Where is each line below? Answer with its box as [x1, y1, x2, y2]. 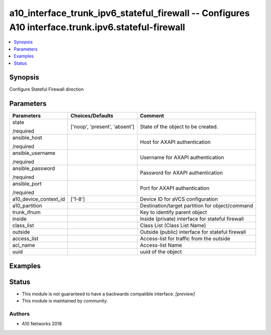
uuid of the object [140, 248, 182, 255]
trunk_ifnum [12, 209, 41, 216]
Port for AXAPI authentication [140, 185, 210, 192]
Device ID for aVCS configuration [140, 196, 218, 203]
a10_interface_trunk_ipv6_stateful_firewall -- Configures [9, 8, 250, 19]
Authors [9, 310, 30, 317]
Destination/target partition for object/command [140, 202, 253, 209]
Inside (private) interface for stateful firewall [140, 216, 244, 223]
